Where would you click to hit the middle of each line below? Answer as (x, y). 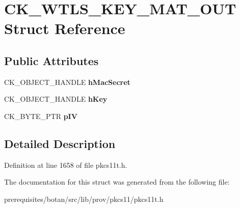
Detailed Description (60, 143)
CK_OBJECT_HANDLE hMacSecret (67, 82)
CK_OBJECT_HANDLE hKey (56, 99)
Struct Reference (65, 28)
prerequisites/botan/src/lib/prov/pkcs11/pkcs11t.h (84, 199)
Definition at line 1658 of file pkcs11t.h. (66, 165)
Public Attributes (51, 60)
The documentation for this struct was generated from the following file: (117, 182)
